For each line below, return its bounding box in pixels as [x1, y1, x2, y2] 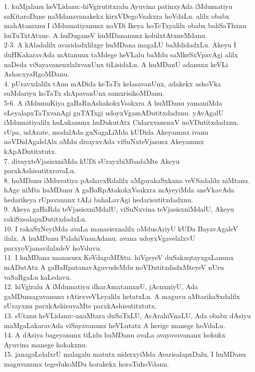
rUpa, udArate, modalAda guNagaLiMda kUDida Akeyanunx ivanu [4, 126, 208, 137]
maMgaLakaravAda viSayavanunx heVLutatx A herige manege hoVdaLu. [4, 320, 225, 330]
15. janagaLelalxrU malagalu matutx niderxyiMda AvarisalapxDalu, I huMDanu [4, 349, 246, 359]
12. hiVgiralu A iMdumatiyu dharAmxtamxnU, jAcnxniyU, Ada [4, 281, 198, 292]
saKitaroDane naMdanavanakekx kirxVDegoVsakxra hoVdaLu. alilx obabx [4, 10, 230, 21]
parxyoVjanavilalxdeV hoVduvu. [4, 242, 102, 253]
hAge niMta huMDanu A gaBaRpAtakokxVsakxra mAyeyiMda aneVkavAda [4, 185, 235, 195]
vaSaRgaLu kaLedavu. [4, 271, 72, 282]
